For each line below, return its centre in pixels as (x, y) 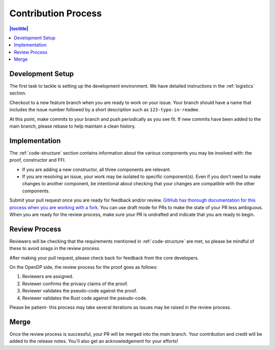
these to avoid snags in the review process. (55, 248)
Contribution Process (56, 13)
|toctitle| (19, 29)
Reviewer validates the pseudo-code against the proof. (80, 291)
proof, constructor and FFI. (37, 160)
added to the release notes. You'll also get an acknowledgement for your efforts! (94, 341)
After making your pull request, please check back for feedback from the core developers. (104, 258)
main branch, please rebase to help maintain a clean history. (73, 126)
